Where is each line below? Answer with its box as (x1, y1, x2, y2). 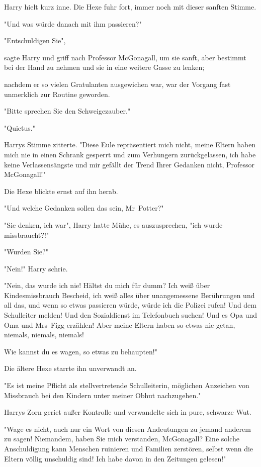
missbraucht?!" (4, 229, 49, 240)
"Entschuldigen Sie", (4, 35, 66, 46)
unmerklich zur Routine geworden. (4, 88, 110, 99)
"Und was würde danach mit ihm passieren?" (4, 18, 142, 29)
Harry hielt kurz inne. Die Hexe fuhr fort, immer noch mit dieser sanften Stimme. (4, 2, 256, 12)
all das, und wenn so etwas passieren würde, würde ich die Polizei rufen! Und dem (4, 300, 256, 310)
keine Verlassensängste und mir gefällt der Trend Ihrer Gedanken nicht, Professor (4, 159, 255, 169)
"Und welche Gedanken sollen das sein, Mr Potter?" (4, 203, 164, 213)
